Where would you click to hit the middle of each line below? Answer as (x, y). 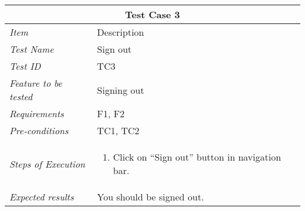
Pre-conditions (39, 130)
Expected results (42, 197)
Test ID (25, 66)
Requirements (37, 113)
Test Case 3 (152, 14)
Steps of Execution (48, 164)
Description (121, 32)
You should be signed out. (150, 197)
